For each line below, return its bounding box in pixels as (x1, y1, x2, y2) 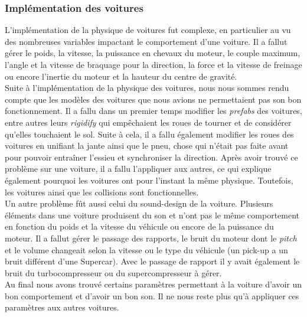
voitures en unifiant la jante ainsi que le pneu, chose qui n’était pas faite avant (5, 139, 289, 152)
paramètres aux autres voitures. (5, 301, 119, 313)
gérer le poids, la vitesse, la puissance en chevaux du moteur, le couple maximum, (5, 47, 301, 59)
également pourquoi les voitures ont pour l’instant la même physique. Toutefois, (5, 174, 293, 186)
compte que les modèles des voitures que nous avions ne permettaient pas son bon (5, 93, 302, 105)
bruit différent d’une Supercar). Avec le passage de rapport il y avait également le (5, 255, 300, 267)
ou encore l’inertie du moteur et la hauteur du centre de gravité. (5, 70, 237, 82)
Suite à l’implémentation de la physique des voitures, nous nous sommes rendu (5, 81, 289, 94)
